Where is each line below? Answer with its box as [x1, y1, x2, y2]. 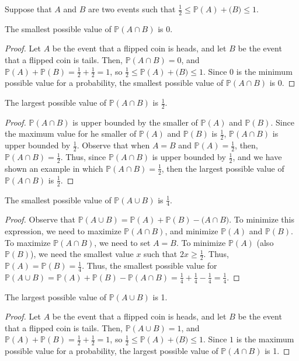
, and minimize [165, 225, 218, 237]
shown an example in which [5, 162, 103, 174]
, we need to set [94, 236, 151, 248]
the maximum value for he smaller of [5, 127, 137, 140]
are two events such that [88, 3, 176, 15]
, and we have [232, 151, 282, 163]
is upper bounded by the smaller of [72, 116, 198, 128]
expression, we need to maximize [5, 225, 121, 237]
